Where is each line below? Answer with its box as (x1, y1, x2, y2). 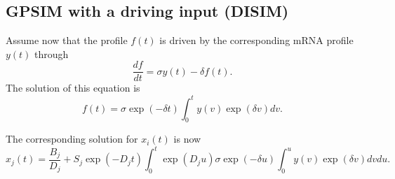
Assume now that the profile (6, 33, 128, 48)
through (34, 46, 69, 61)
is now (173, 131, 201, 146)
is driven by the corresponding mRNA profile (159, 33, 354, 48)
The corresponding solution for (6, 131, 138, 146)
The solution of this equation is (6, 80, 140, 95)
